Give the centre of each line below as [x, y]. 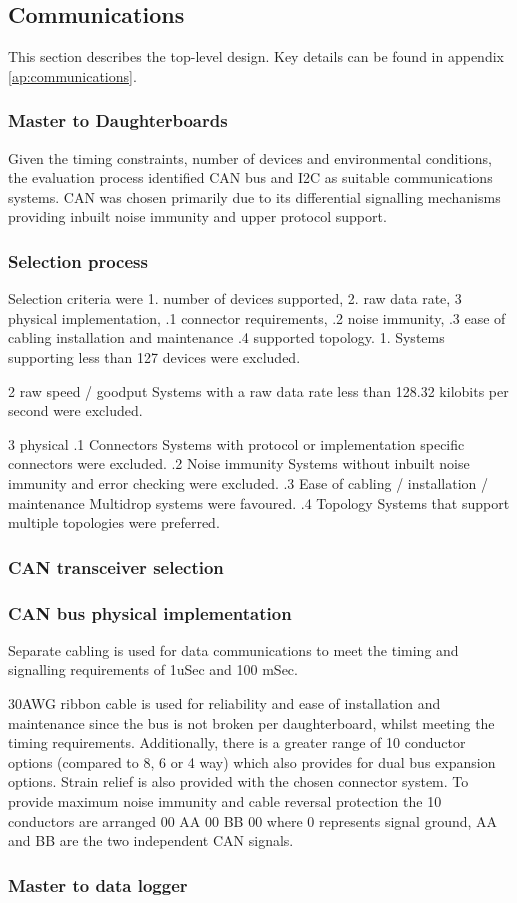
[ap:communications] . [72, 75]
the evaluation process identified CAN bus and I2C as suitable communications [250, 177]
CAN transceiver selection [116, 566]
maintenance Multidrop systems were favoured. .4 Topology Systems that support [259, 502]
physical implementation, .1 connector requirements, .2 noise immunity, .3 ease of [257, 317]
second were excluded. [75, 410]
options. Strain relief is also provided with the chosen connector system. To [238, 781]
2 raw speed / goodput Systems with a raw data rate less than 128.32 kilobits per [258, 390]
